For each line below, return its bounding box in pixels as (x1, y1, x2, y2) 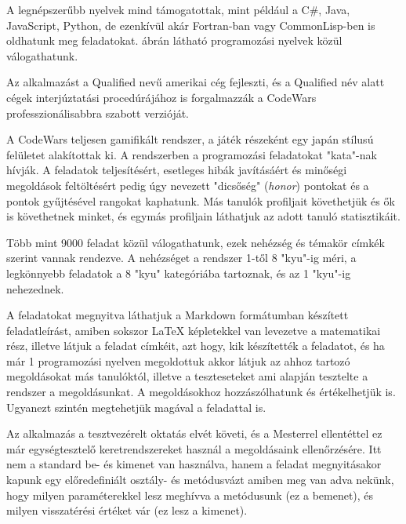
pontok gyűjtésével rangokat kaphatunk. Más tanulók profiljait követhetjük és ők (6, 192, 395, 209)
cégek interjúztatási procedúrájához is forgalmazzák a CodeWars (6, 89, 317, 105)
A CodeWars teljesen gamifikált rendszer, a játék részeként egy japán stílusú (6, 131, 374, 147)
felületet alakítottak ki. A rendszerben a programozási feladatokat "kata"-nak (6, 146, 377, 162)
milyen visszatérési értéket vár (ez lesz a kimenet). (6, 502, 248, 519)
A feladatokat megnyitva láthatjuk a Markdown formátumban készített (6, 307, 349, 323)
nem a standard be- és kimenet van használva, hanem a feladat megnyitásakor (6, 456, 382, 472)
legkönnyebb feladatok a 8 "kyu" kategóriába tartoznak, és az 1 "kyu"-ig (6, 264, 351, 281)
